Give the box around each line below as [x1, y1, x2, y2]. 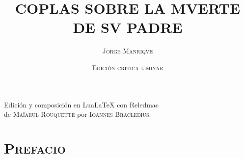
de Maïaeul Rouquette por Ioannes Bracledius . [4, 109, 151, 119]
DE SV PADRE [73, 17, 183, 37]
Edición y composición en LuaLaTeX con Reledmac [4, 99, 159, 109]
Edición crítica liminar [92, 62, 163, 72]
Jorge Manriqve [102, 46, 153, 56]
